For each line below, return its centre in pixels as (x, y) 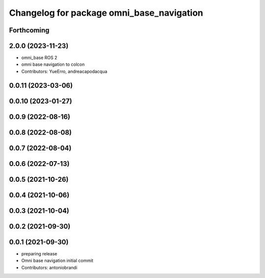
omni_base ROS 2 (39, 58)
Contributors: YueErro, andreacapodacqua (64, 71)
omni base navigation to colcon (53, 64)
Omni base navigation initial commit (57, 261)
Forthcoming (29, 30)
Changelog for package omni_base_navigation (106, 13)
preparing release (39, 253)
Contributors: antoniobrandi (49, 267)
